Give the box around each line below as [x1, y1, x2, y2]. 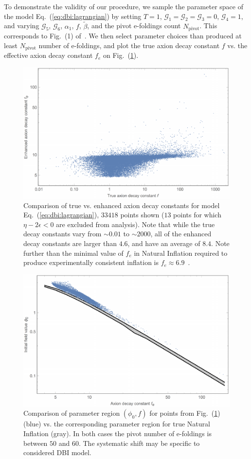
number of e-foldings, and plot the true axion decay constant [38, 40, 220, 50]
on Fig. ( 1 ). [103, 50, 139, 60]
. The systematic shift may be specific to [78, 438, 200, 448]
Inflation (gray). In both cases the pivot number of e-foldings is [23, 428, 212, 438]
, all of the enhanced [150, 229, 212, 239]
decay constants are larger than [23, 238, 117, 248]
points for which [173, 210, 221, 220]
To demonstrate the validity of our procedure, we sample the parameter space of [4, 1, 243, 11]
